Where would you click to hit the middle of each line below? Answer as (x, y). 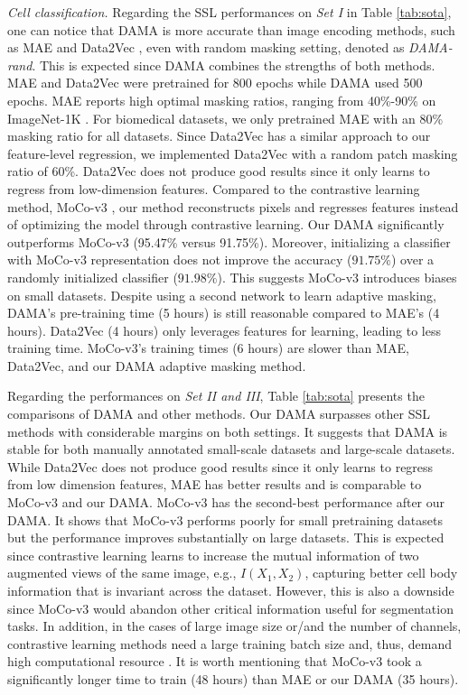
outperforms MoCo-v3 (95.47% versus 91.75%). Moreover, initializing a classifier (229, 241)
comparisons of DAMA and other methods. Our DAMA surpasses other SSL (219, 414)
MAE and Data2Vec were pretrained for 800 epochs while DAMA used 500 (215, 83)
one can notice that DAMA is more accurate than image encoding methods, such (231, 29)
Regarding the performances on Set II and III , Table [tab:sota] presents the (216, 396)
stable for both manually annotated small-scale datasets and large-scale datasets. (231, 449)
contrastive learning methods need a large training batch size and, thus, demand (230, 643)
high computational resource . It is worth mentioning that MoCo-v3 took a (215, 661)
